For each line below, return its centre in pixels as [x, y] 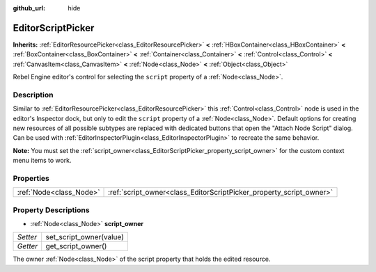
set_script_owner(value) [85, 237]
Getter [28, 246]
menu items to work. [42, 161]
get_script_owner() [76, 246]
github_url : [29, 8]
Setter [27, 237]
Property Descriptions [51, 210]
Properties [31, 178]
